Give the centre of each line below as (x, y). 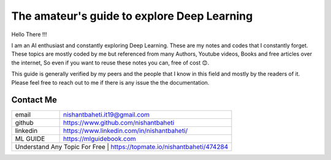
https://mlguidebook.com (99, 139)
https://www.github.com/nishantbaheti (119, 123)
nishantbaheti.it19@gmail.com (106, 115)
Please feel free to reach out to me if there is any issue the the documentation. (110, 82)
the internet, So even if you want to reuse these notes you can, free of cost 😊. (110, 63)
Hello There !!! (29, 34)
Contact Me (34, 100)
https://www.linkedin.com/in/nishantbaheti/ (125, 131)
